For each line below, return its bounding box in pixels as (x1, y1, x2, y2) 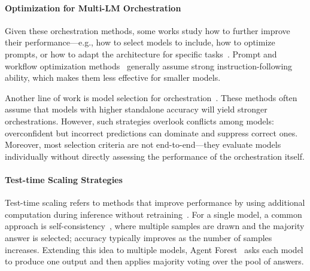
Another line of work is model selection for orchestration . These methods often (5, 91, 297, 103)
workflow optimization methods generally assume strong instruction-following (5, 59, 293, 72)
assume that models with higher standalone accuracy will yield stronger (5, 103, 268, 115)
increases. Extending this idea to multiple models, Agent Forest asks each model (5, 243, 303, 255)
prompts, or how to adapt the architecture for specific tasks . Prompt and (5, 47, 277, 60)
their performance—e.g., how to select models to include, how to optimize (5, 36, 275, 48)
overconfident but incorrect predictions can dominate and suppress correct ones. (5, 126, 298, 139)
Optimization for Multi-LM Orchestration (5, 1, 181, 14)
